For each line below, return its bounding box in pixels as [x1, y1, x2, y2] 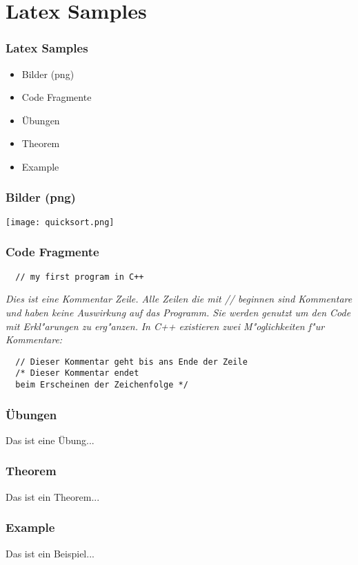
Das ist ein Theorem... [6, 489, 100, 504]
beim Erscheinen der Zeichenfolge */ [15, 380, 188, 390]
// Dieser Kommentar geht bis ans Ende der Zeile [15, 356, 248, 367]
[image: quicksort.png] [6, 217, 115, 227]
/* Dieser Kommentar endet [15, 368, 139, 379]
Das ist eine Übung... [6, 432, 95, 447]
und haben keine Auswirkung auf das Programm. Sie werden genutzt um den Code [6, 305, 351, 319]
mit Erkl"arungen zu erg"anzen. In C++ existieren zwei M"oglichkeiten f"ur [6, 318, 325, 333]
